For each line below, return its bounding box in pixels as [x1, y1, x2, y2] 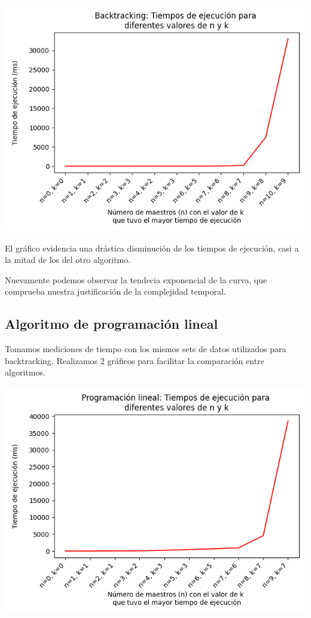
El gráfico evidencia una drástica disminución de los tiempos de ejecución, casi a [5, 241, 299, 254]
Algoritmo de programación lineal [5, 314, 218, 333]
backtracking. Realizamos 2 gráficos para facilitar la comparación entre [5, 354, 264, 366]
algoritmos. [5, 366, 45, 378]
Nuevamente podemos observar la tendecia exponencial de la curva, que [5, 273, 267, 286]
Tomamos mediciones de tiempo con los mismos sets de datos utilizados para [5, 343, 286, 355]
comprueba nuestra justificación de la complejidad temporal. [5, 285, 226, 298]
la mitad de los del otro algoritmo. [5, 253, 131, 266]
